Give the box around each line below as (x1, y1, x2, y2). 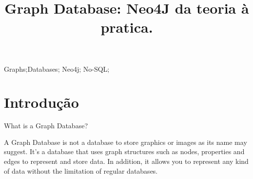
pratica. (100, 17, 153, 37)
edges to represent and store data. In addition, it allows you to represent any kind (4, 156, 249, 166)
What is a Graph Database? (4, 120, 88, 131)
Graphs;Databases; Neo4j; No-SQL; (4, 63, 110, 74)
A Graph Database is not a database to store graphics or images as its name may (4, 137, 247, 147)
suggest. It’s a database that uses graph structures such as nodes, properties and (4, 146, 245, 157)
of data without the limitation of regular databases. (4, 165, 158, 176)
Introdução (4, 92, 79, 112)
